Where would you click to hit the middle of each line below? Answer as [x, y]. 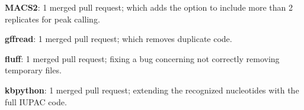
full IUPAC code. [36, 101]
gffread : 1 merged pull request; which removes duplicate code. [119, 39]
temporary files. [33, 70]
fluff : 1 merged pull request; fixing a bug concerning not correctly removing [142, 58]
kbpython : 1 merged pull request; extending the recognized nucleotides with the [152, 90]
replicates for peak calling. [52, 19]
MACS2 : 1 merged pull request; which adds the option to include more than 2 [149, 7]
